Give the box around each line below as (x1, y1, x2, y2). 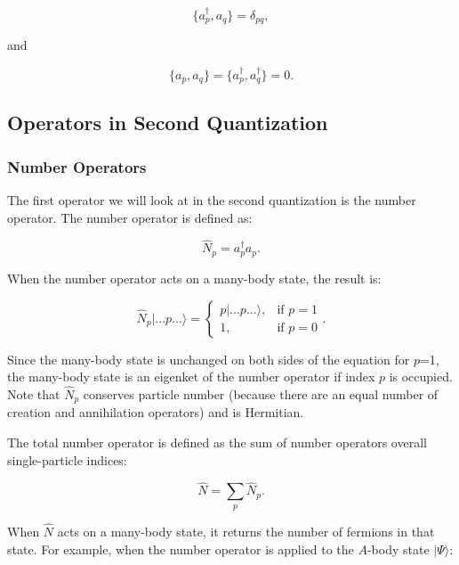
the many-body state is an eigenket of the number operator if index (7, 367, 375, 386)
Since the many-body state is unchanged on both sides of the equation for (7, 349, 410, 368)
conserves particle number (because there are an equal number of (83, 384, 439, 403)
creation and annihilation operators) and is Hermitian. (7, 403, 304, 422)
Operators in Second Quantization (7, 109, 328, 136)
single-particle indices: (7, 450, 127, 469)
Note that (7, 384, 60, 403)
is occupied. (389, 367, 453, 386)
